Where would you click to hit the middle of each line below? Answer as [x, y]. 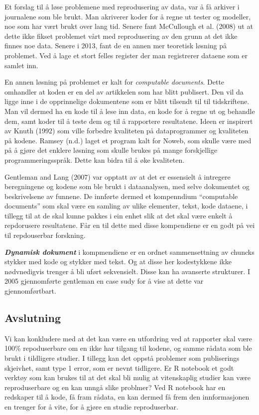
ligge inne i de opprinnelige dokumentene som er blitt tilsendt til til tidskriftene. [127, 101]
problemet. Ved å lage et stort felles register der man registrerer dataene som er [126, 55]
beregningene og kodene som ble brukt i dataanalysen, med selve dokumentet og [127, 186]
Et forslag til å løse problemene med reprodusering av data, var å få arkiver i [122, 6]
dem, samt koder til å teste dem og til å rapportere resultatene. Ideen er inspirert [129, 121]
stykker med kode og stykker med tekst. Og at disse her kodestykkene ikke [118, 261]
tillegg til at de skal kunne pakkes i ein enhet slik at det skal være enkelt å [119, 215]
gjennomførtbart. [30, 291]
